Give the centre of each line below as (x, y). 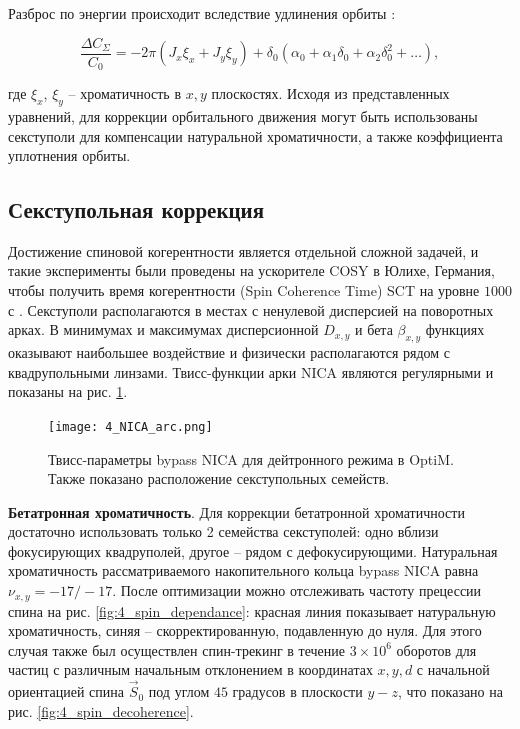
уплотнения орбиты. (69, 155)
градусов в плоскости (297, 691)
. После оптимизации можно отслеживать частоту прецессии (297, 590)
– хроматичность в (125, 93)
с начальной (453, 669)
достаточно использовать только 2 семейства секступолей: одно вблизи (223, 531)
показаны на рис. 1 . (68, 391)
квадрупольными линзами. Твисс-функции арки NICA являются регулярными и (251, 371)
